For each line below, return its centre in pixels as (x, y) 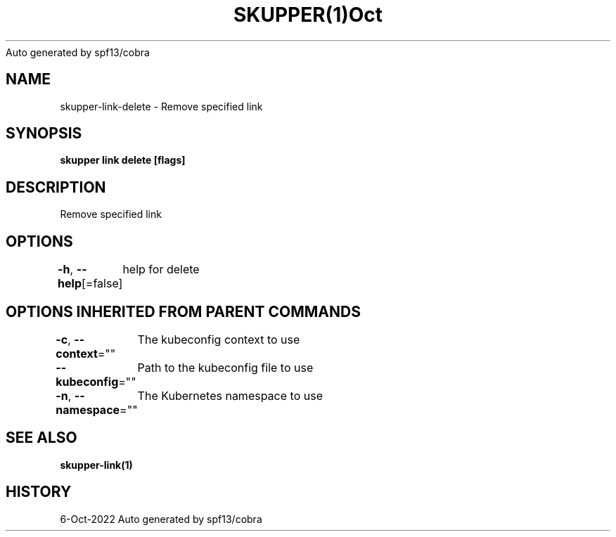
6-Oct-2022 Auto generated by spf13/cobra (161, 519)
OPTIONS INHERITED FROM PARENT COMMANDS (183, 311)
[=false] (102, 284)
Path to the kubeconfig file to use (225, 367)
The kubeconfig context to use (219, 339)
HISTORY (39, 492)
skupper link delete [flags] (123, 160)
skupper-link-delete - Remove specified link (161, 106)
